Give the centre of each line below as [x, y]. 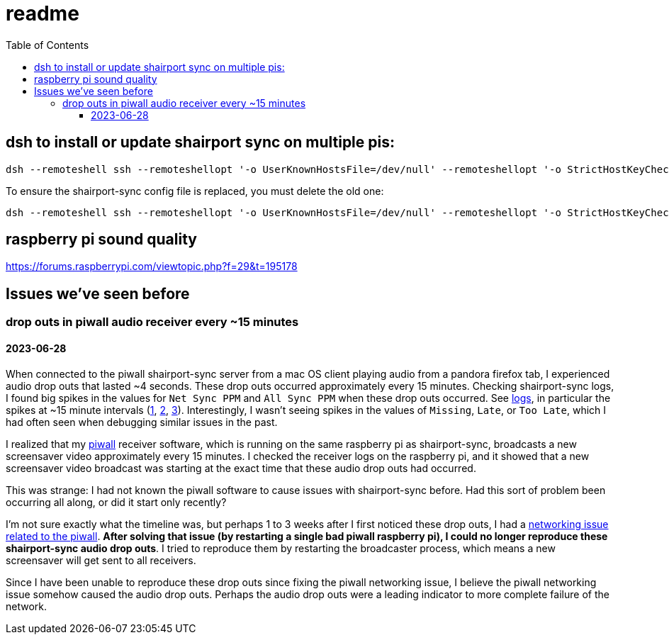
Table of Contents [47, 45]
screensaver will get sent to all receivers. [101, 560]
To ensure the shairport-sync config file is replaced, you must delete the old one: [195, 191]
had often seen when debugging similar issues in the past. [142, 422]
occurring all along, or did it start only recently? [116, 502]
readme [43, 13]
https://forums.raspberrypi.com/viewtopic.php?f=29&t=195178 [152, 266]
